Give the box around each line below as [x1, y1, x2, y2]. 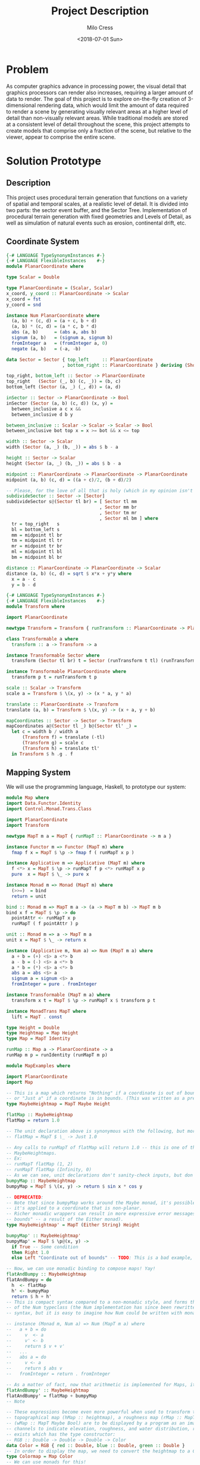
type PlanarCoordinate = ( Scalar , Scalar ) [6, 285, 113, 291]
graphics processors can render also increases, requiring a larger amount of [6, 88, 193, 96]
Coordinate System [6, 237, 79, 247]
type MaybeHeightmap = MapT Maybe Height [6, 1101, 111, 1107]
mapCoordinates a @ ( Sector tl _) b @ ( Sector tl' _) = [6, 723, 137, 730]
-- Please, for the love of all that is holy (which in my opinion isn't [6, 488, 193, 494]
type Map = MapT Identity [6, 1035, 70, 1042]
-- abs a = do [6, 1354, 46, 1360]
